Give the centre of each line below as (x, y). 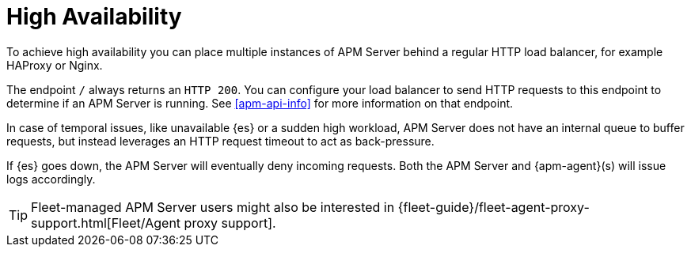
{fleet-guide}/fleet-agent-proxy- (494, 207)
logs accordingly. (51, 179)
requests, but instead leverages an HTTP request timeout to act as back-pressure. (220, 141)
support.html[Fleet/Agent (106, 223)
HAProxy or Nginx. (55, 65)
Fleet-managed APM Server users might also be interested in (213, 207)
